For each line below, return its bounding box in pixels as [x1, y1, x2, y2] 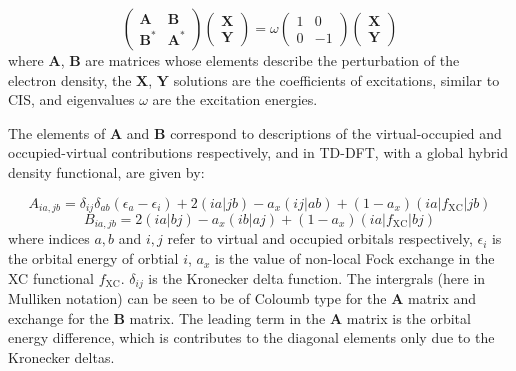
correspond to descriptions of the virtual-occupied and [170, 122, 502, 143]
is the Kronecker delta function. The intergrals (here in [148, 267, 486, 288]
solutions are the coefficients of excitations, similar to [173, 69, 500, 90]
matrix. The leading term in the [129, 307, 326, 328]
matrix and [408, 288, 477, 309]
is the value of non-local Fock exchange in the [215, 248, 495, 269]
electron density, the [8, 69, 132, 90]
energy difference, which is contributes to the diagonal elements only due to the [8, 327, 495, 348]
